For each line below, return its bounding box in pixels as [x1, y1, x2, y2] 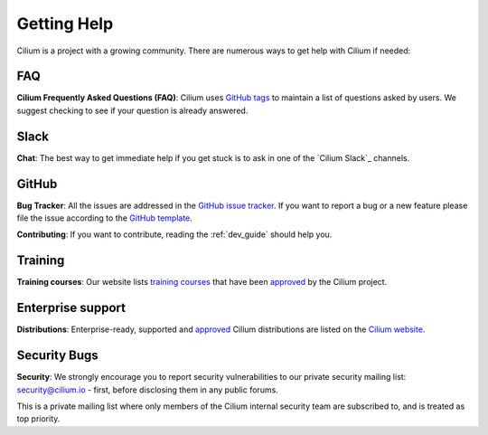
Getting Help [16, 14, 114, 33]
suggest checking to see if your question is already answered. [16, 105, 249, 116]
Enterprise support [16, 300, 127, 316]
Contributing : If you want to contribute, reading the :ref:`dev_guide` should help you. [16, 229, 333, 240]
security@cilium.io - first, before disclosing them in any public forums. [16, 384, 279, 395]
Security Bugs [16, 348, 99, 364]
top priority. [16, 413, 61, 424]
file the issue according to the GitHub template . [16, 213, 193, 223]
